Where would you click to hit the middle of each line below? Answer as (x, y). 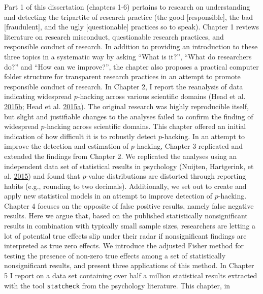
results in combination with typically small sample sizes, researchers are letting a (130, 226)
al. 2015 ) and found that (42, 176)
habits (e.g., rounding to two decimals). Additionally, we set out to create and (125, 186)
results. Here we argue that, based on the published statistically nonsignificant (126, 216)
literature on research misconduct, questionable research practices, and (114, 36)
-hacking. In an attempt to (203, 136)
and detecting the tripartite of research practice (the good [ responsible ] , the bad (129, 17)
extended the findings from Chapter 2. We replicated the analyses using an (121, 156)
